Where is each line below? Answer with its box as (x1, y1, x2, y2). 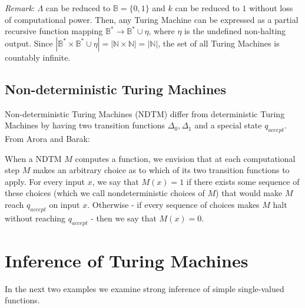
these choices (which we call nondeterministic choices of (5, 187, 205, 199)
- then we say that (91, 211, 157, 224)
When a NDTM (5, 152, 62, 164)
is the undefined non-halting (184, 25, 286, 37)
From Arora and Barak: (5, 132, 90, 144)
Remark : (5, 2, 35, 14)
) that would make (216, 187, 283, 199)
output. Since (5, 37, 53, 49)
